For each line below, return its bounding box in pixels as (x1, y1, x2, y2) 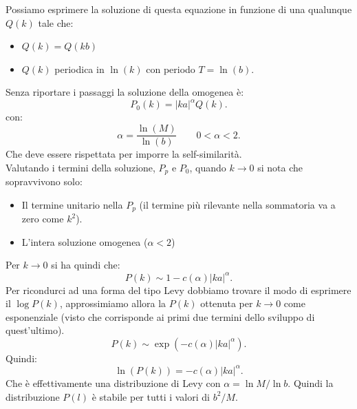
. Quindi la (288, 375, 334, 390)
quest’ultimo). (6, 323, 65, 337)
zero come (21, 211, 64, 226)
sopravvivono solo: (6, 174, 83, 189)
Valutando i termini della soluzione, (6, 160, 155, 174)
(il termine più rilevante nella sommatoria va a (139, 197, 336, 211)
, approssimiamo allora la (59, 296, 166, 311)
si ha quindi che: (51, 258, 120, 272)
